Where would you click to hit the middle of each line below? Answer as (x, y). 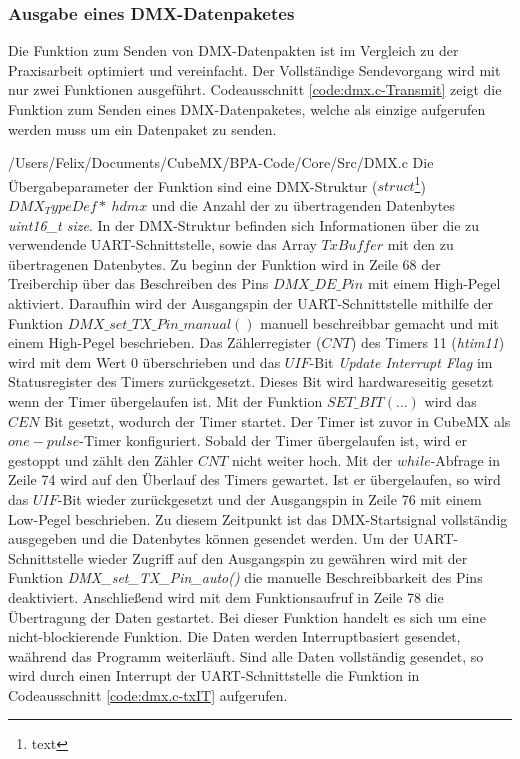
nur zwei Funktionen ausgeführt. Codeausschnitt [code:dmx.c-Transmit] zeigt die (255, 89)
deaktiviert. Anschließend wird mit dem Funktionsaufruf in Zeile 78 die (226, 596)
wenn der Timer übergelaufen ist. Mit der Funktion (165, 400)
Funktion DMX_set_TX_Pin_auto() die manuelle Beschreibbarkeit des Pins (245, 577)
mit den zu (420, 244)
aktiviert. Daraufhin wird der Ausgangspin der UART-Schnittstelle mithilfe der (251, 303)
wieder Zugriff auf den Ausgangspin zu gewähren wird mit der (277, 557)
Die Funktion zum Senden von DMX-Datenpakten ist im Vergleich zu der (233, 50)
